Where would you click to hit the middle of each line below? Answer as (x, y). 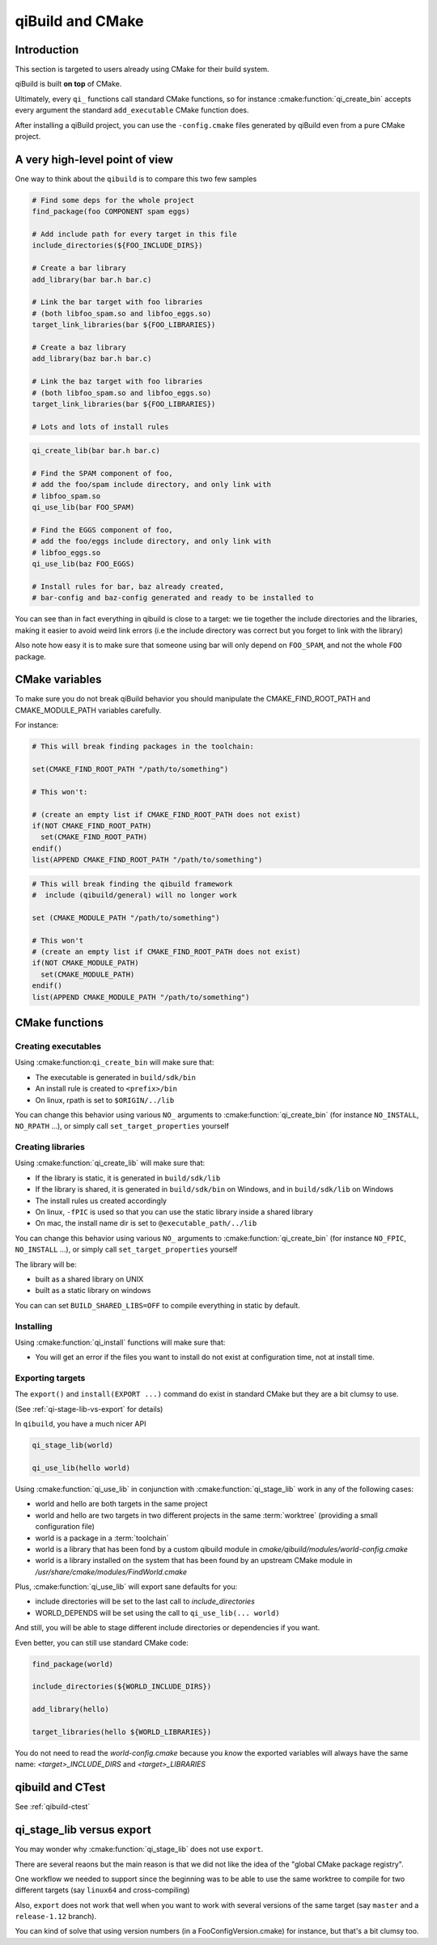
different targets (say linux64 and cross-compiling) (102, 1890)
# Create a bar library (79, 268)
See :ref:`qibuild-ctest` (53, 1807)
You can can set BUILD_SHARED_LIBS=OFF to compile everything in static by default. (158, 1305)
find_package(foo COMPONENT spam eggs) (111, 212)
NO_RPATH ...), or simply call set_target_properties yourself (122, 1126)
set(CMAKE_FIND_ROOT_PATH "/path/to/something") (130, 769)
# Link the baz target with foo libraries (117, 381)
